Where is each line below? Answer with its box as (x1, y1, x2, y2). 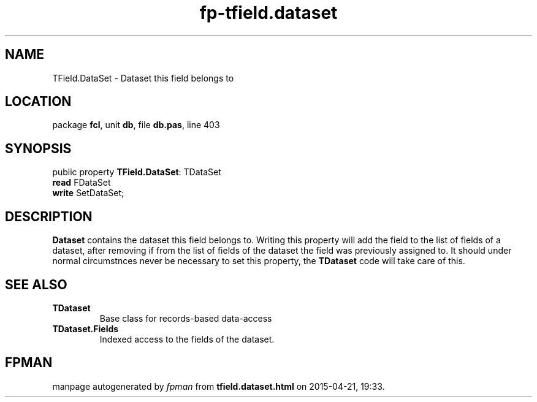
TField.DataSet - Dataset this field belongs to (52, 72, 234, 83)
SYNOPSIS (5, 140, 72, 156)
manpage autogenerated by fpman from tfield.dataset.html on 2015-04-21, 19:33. (52, 381, 385, 392)
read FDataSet (52, 177, 111, 188)
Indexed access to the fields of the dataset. (99, 333, 275, 344)
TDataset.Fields (52, 323, 119, 334)
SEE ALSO (5, 276, 67, 292)
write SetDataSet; (52, 188, 124, 199)
